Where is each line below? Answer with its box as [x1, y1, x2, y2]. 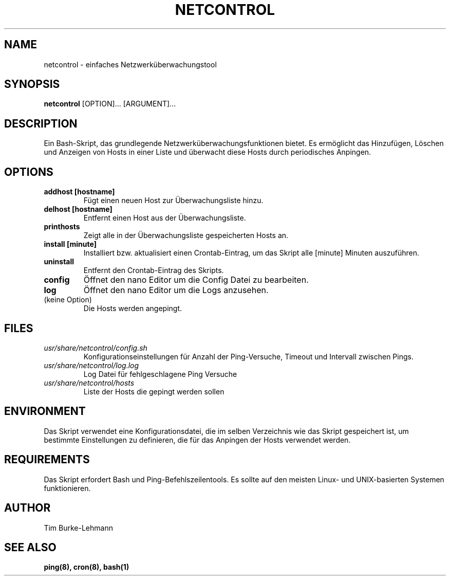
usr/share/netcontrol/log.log [44, 360, 139, 370]
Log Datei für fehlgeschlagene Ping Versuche [83, 369, 237, 378]
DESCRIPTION [4, 117, 78, 130]
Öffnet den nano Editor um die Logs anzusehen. [83, 285, 269, 296]
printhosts [44, 222, 80, 231]
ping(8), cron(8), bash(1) [44, 563, 129, 572]
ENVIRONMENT [4, 405, 86, 418]
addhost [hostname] [44, 187, 115, 196]
